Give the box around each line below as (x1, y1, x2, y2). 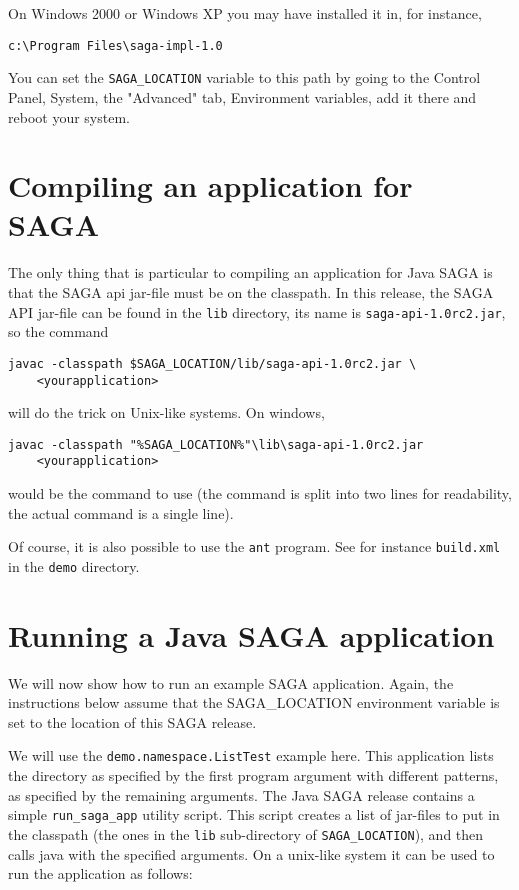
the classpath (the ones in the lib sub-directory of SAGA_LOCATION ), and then (8, 823, 484, 844)
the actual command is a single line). (8, 502, 234, 523)
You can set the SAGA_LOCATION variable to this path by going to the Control (8, 67, 481, 88)
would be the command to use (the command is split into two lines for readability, (8, 483, 512, 504)
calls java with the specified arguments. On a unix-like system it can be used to (8, 843, 495, 864)
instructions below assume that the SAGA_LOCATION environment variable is (8, 692, 500, 713)
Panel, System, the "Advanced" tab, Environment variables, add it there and (8, 86, 477, 107)
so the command (8, 321, 109, 342)
